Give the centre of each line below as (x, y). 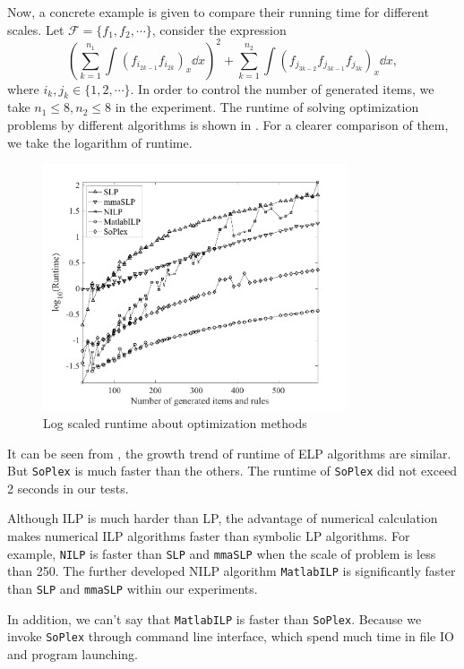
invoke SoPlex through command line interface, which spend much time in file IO (231, 636)
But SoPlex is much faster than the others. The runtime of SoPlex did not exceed (232, 471)
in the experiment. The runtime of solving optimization (267, 107)
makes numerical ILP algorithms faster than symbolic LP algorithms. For (209, 535)
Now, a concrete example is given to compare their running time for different (218, 12)
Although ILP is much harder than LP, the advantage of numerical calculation (223, 518)
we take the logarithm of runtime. (100, 142)
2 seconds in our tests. (68, 488)
